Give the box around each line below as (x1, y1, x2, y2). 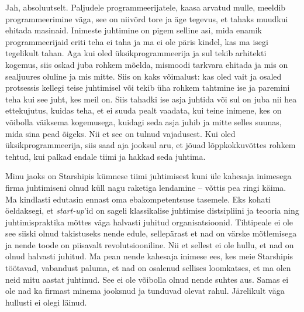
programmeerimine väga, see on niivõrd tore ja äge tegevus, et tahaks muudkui (5, 12, 288, 25)
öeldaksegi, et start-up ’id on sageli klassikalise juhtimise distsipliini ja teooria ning (5, 204, 299, 217)
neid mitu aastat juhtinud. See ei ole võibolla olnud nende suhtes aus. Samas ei (5, 273, 289, 285)
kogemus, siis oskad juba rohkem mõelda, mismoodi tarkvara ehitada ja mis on (5, 58, 288, 70)
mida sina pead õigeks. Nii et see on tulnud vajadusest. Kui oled (5, 127, 236, 139)
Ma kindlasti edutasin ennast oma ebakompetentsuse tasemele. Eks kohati (5, 193, 271, 205)
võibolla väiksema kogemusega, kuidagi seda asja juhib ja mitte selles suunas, (5, 115, 282, 128)
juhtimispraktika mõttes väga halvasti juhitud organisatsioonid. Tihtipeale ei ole (5, 215, 293, 228)
